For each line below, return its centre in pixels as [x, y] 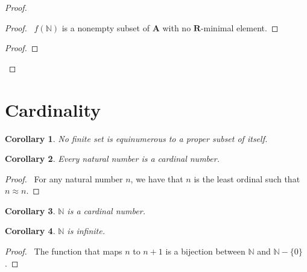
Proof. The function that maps [64, 251]
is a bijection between [205, 251]
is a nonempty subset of [106, 27]
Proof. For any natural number [64, 178]
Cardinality [53, 109]
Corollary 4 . [30, 231]
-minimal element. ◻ [239, 27]
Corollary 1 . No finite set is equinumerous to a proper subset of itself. [136, 138]
